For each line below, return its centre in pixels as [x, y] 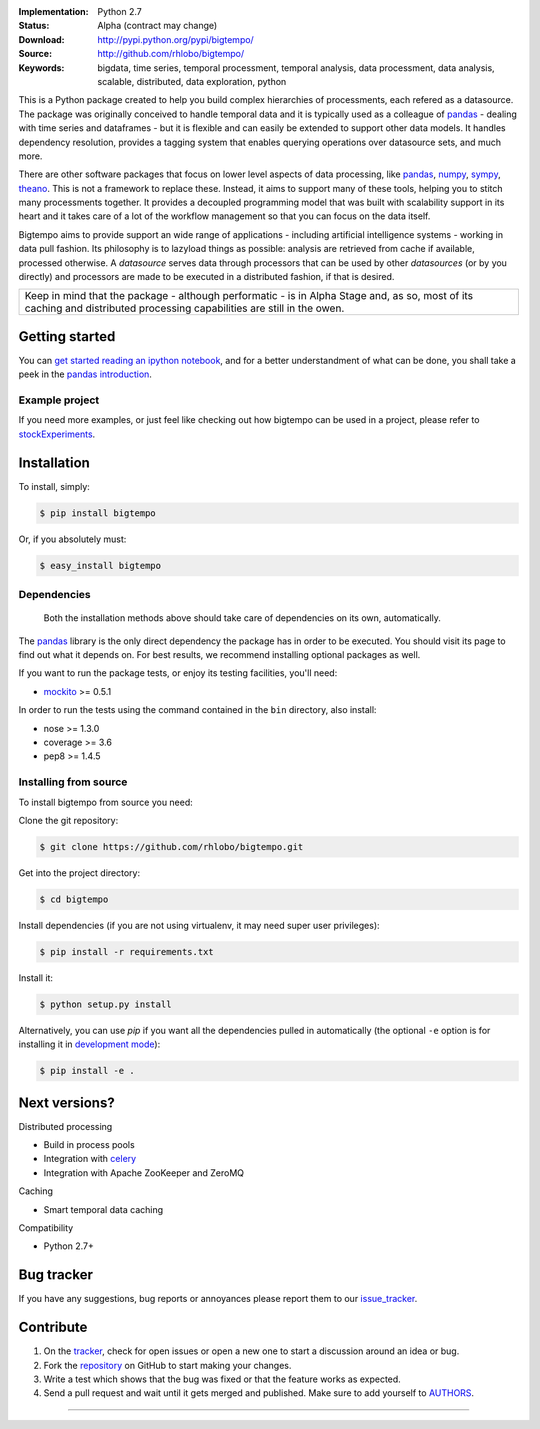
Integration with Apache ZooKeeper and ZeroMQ [144, 1172]
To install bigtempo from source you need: [106, 802]
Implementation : [53, 11]
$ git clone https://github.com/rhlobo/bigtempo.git [171, 846]
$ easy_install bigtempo [100, 565]
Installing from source [73, 782]
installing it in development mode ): [89, 1044]
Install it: [36, 977]
